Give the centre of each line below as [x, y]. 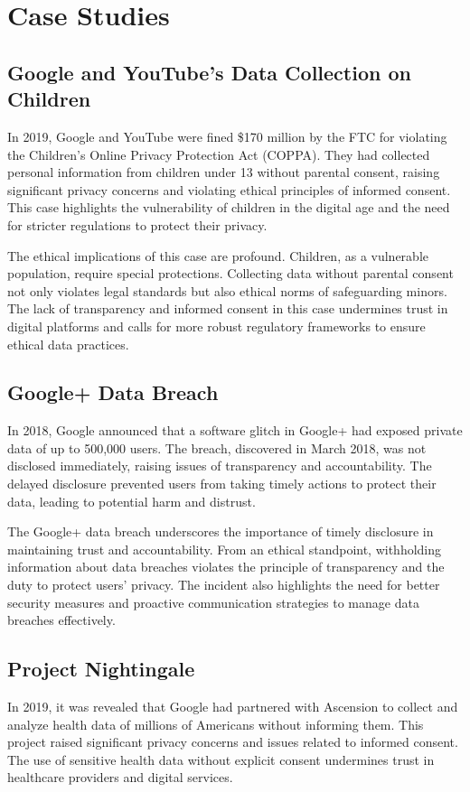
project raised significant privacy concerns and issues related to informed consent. [233, 742]
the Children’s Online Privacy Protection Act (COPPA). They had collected [219, 154]
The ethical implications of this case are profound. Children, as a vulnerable [218, 255]
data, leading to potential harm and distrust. [132, 501]
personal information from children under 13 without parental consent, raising [224, 172]
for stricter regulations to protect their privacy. [137, 224]
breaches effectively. [61, 620]
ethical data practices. [68, 344]
